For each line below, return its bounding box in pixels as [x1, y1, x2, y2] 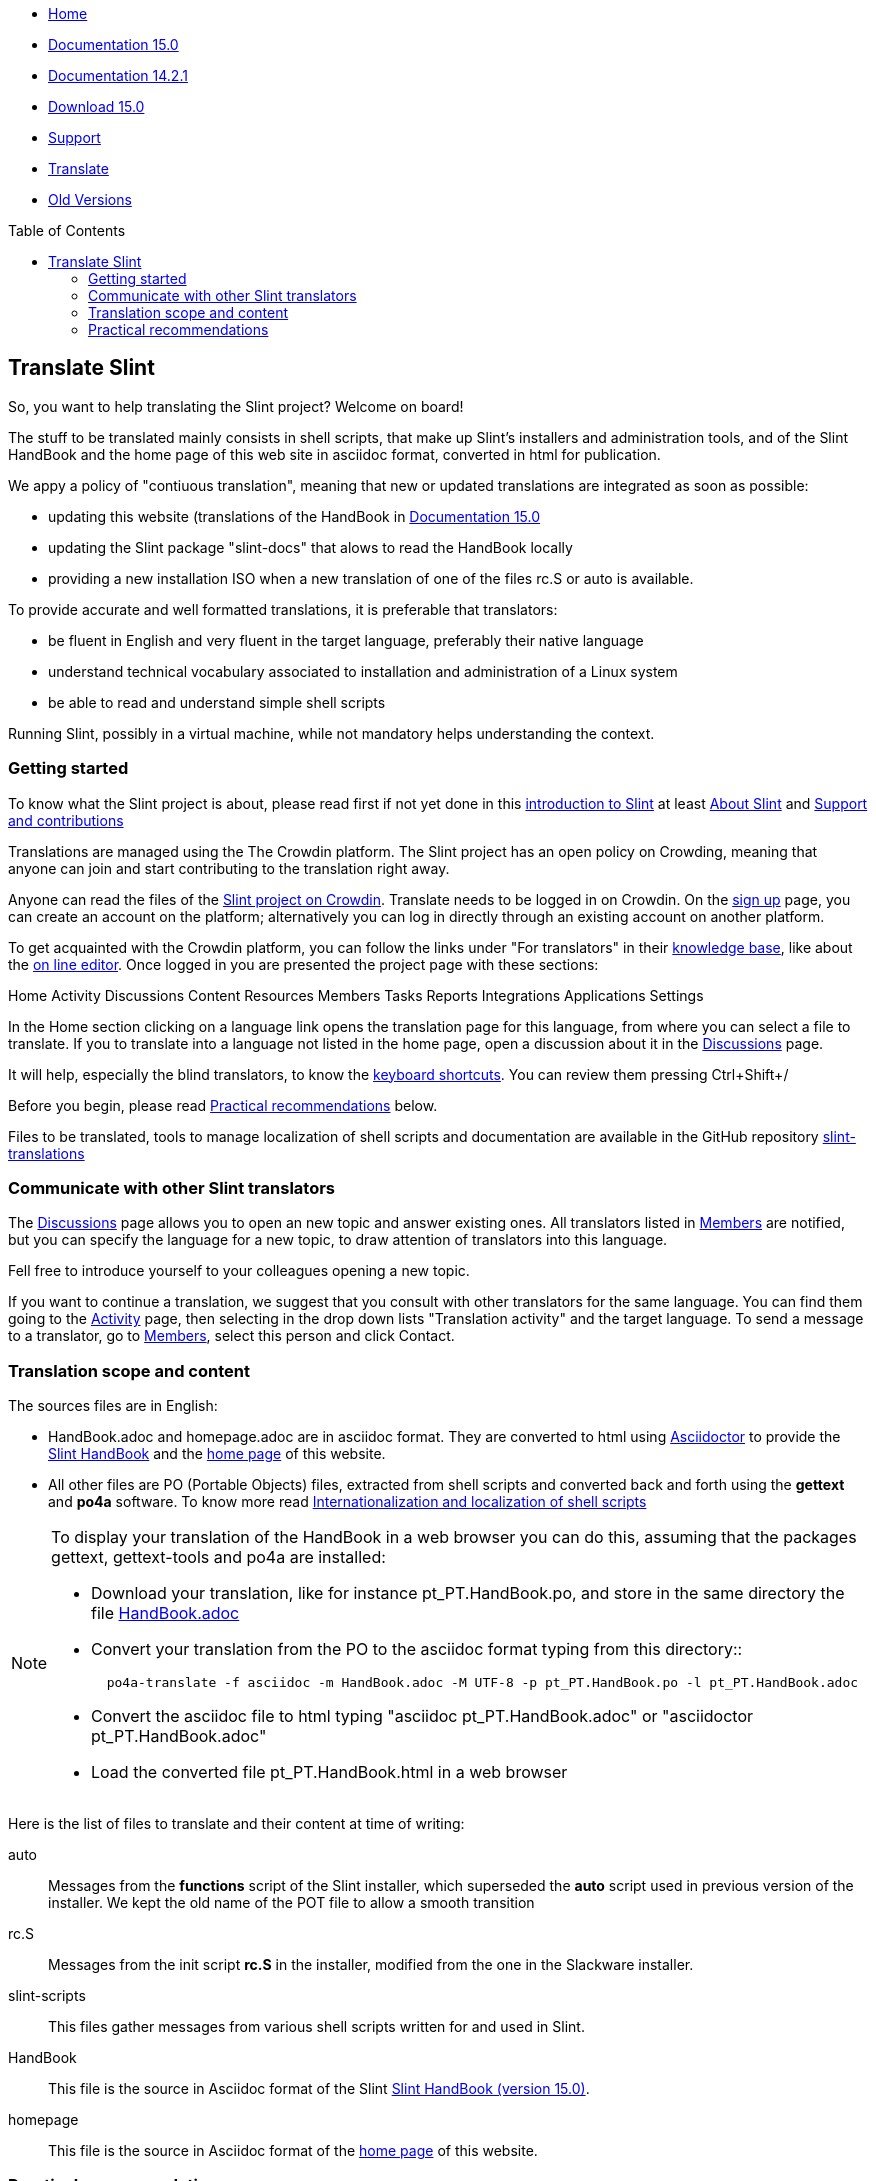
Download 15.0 [48, 98, 145, 115]
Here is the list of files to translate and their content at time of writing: [8, 1815, 465, 1833]
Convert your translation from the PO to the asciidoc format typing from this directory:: [91, 1639, 743, 1660]
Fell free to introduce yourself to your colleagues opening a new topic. [8, 1262, 470, 1280]
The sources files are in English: [8, 1397, 218, 1415]
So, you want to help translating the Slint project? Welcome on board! [8, 397, 464, 415]
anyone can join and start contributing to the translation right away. [8, 859, 450, 877]
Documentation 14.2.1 [48, 67, 188, 84]
